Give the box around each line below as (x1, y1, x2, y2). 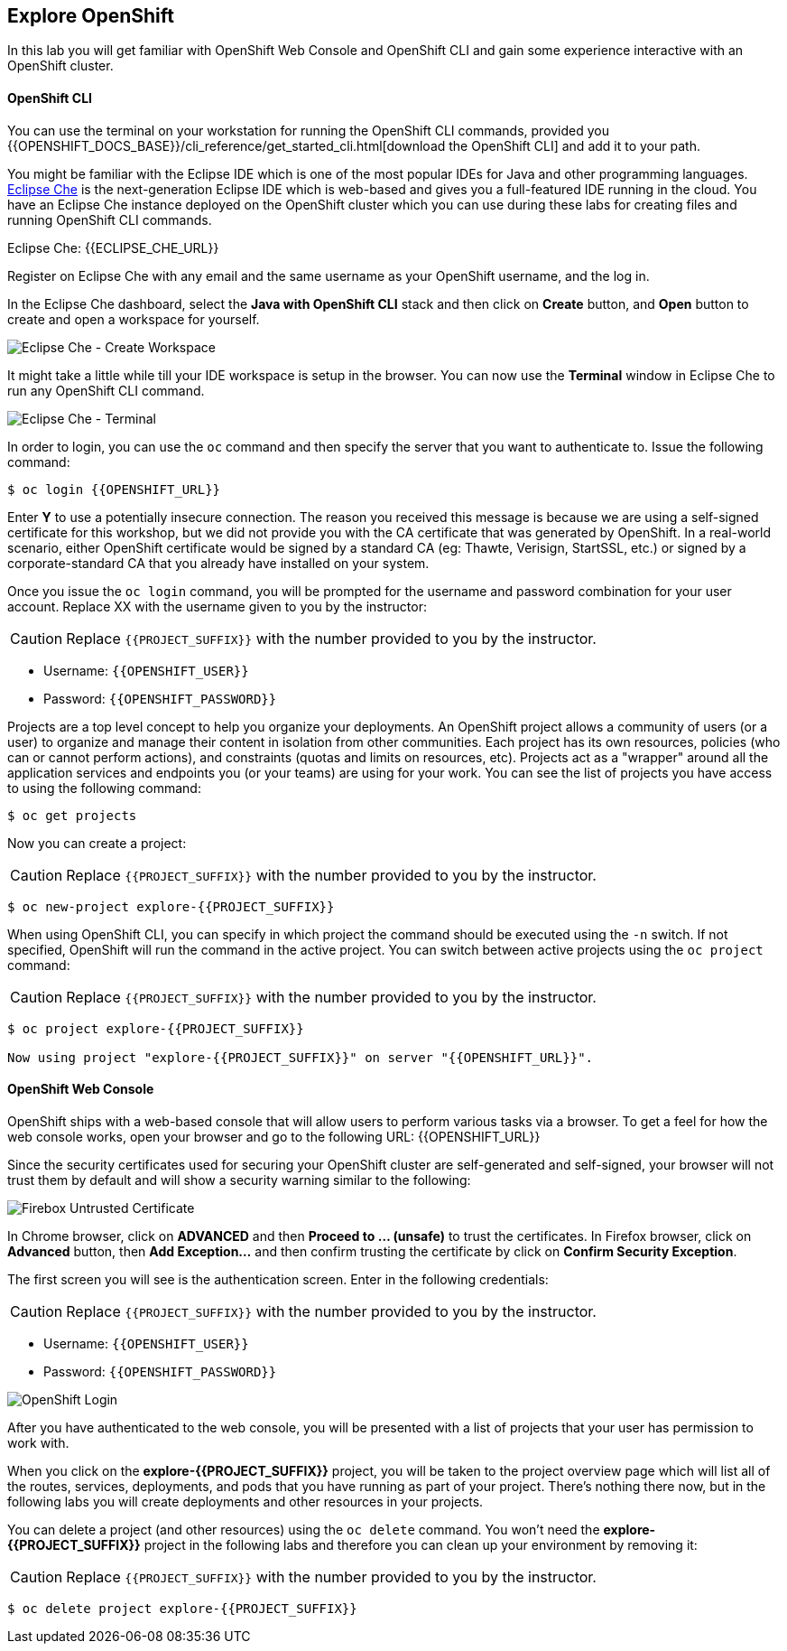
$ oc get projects (7, 807, 137, 823)
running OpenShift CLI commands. (7, 211, 212, 228)
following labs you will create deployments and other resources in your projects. (7, 1493, 484, 1509)
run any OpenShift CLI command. (7, 382, 205, 398)
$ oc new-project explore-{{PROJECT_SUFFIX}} (7, 899, 335, 914)
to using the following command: (7, 779, 201, 796)
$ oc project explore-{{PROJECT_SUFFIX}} (7, 1021, 304, 1036)
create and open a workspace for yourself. (7, 311, 260, 327)
